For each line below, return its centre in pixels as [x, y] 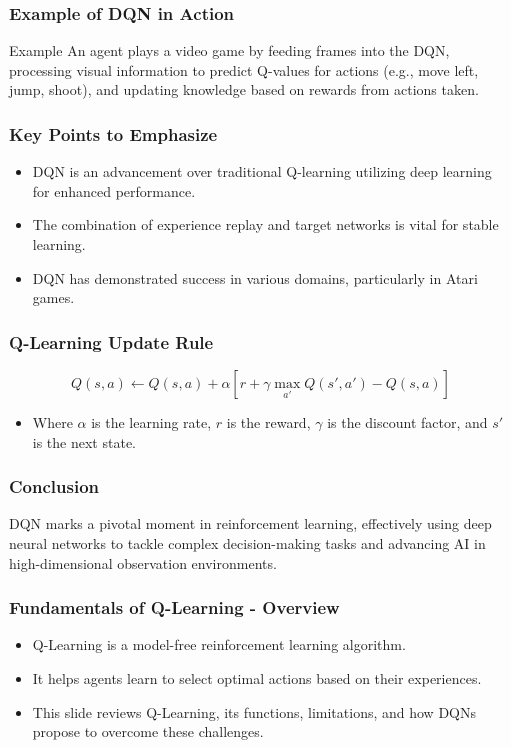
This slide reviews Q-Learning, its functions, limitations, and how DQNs [254, 711]
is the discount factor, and [407, 422]
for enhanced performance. [114, 190]
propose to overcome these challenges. [148, 731]
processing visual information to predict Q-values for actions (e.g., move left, [244, 69]
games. [53, 297]
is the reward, [268, 422]
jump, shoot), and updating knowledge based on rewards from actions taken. [244, 89]
